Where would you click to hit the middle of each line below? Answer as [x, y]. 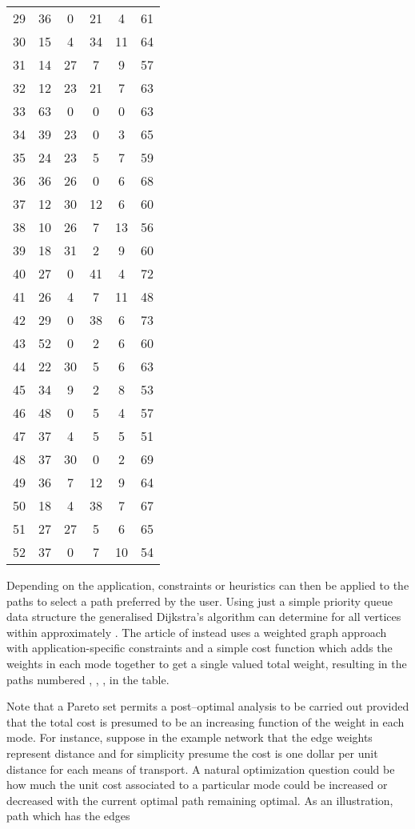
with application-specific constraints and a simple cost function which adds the [200, 648]
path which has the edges [68, 816]
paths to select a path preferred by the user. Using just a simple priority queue [200, 601]
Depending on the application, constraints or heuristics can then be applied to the [208, 585]
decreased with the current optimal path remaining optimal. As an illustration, [200, 800]
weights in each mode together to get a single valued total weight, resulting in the [207, 663]
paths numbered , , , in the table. [88, 679]
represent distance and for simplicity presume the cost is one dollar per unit [192, 753]
